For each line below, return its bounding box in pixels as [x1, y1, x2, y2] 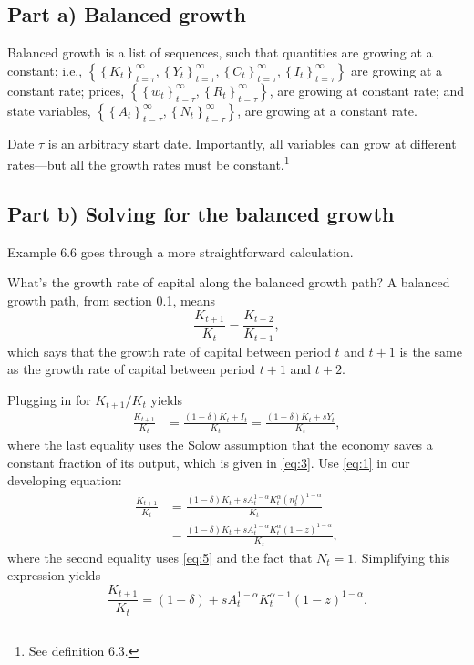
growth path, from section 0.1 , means [7, 291, 216, 310]
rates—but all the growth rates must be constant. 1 [7, 152, 290, 174]
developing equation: [7, 471, 122, 490]
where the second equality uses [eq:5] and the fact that [7, 547, 313, 566]
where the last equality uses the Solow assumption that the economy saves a [7, 435, 433, 454]
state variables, [7, 100, 91, 119]
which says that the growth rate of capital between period [7, 341, 331, 360]
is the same [399, 341, 462, 360]
